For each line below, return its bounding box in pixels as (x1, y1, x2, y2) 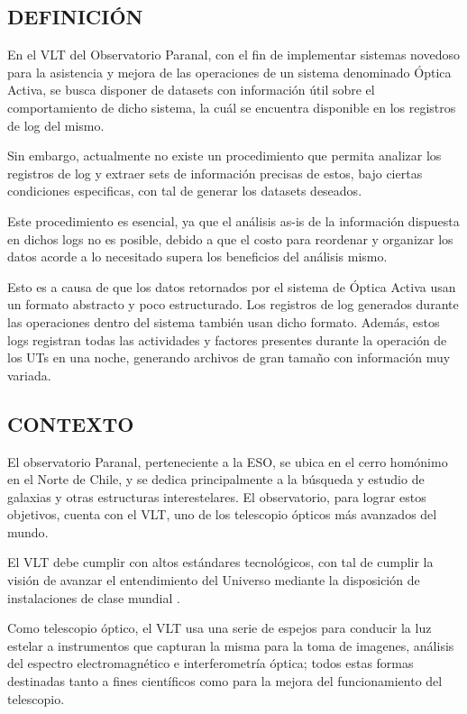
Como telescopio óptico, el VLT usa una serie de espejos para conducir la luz (7, 618, 432, 637)
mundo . (7, 522, 49, 541)
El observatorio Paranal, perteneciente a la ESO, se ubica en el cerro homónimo (7, 452, 448, 471)
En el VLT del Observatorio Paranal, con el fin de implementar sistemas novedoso (7, 45, 460, 64)
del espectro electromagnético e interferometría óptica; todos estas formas (7, 654, 414, 673)
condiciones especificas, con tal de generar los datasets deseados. (7, 181, 362, 200)
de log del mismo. (7, 115, 105, 134)
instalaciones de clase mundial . (7, 588, 180, 607)
